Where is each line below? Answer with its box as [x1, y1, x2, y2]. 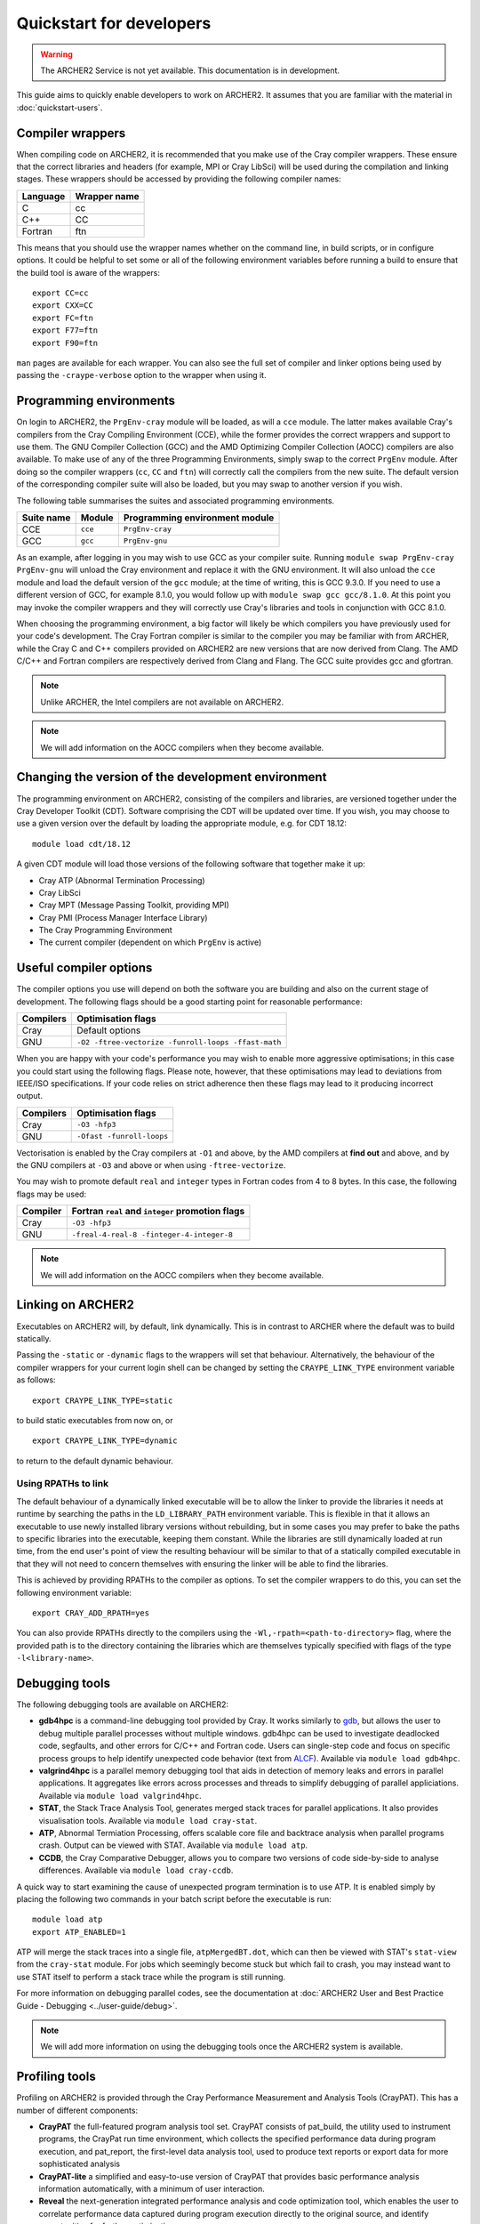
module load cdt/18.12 [32, 839, 132, 849]
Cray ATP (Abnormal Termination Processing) [38, 874, 205, 885]
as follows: [16, 1374, 57, 1385]
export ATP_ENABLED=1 [32, 1927, 126, 1937]
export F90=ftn [32, 338, 99, 348]
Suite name [21, 512, 71, 524]
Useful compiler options [16, 961, 153, 976]
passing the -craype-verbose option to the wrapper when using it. [16, 370, 267, 381]
